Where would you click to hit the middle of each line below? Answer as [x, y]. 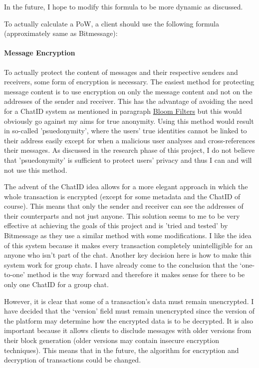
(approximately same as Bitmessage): [61, 33]
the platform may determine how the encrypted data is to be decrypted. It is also [129, 320]
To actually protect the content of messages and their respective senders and [121, 72]
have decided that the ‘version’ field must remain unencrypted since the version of [129, 311]
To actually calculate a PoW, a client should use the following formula [112, 23]
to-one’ [14, 274]
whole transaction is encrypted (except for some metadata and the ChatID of [122, 196]
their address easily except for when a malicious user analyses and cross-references [130, 140]
